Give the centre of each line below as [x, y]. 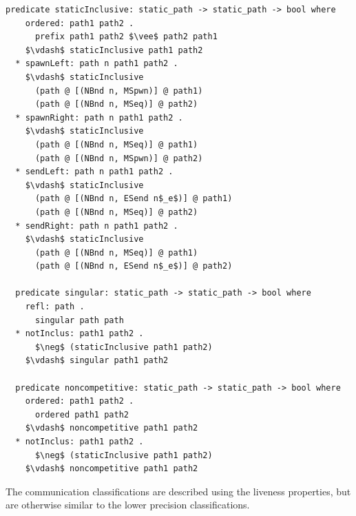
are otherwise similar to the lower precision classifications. [128, 505]
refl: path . [55, 307]
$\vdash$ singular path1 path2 [97, 361]
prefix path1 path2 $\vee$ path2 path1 [126, 37]
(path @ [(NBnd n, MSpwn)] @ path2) [119, 158]
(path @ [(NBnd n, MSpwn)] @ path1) [119, 91]
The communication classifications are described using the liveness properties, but [178, 491]
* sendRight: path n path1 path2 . [97, 226]
